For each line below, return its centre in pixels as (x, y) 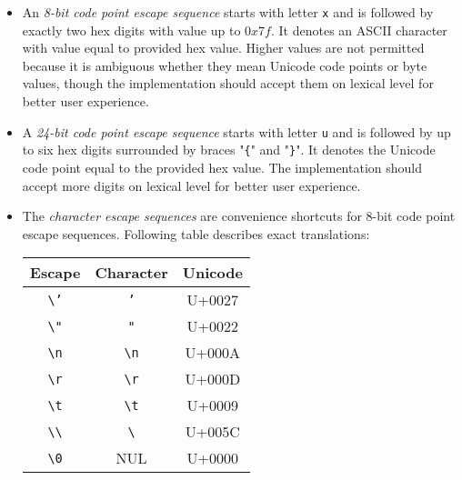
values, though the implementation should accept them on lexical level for (228, 83)
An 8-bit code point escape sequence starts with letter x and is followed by (228, 12)
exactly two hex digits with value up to (131, 30)
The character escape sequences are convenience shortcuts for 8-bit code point (239, 216)
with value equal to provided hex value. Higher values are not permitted (223, 48)
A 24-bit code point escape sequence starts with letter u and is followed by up (236, 131)
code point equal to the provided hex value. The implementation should (222, 167)
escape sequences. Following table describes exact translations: (196, 233)
